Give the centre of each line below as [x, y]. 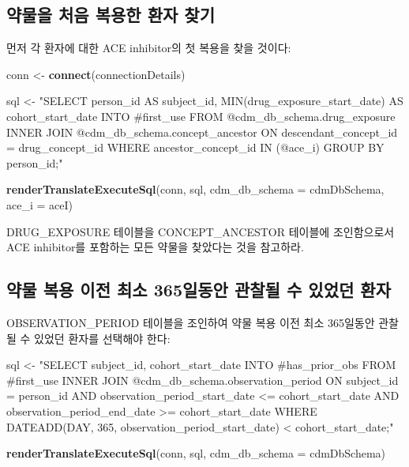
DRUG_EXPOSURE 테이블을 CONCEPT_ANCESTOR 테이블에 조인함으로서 [201, 231]
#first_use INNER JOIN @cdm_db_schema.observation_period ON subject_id [203, 380]
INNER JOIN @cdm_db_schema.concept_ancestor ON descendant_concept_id [202, 132]
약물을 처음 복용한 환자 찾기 [111, 15]
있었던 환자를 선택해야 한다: [102, 338]
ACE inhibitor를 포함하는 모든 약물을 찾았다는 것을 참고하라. [155, 247]
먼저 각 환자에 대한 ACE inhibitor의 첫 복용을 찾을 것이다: [149, 48]
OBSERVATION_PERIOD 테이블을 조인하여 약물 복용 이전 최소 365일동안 [191, 322]
